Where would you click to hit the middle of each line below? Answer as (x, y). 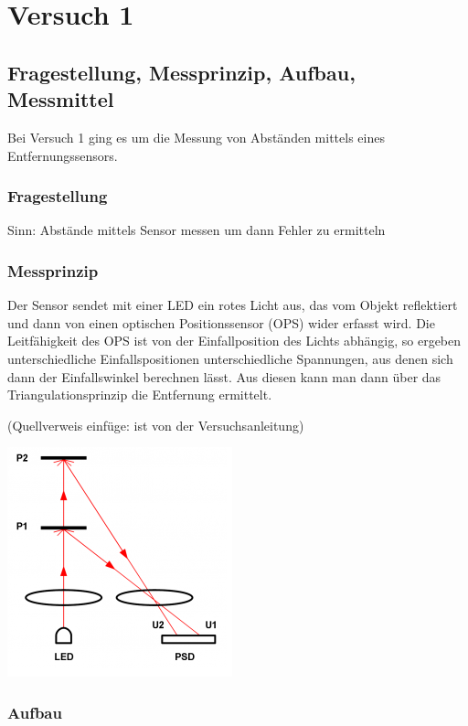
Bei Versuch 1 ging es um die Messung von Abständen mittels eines (196, 137)
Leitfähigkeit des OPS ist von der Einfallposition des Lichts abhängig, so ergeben (234, 341)
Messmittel (61, 99)
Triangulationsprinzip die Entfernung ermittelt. (140, 395)
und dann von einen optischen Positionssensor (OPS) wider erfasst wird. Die (221, 322)
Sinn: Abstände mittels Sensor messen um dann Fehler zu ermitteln (197, 230)
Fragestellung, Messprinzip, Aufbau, (181, 72)
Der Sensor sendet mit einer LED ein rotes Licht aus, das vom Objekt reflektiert (233, 305)
